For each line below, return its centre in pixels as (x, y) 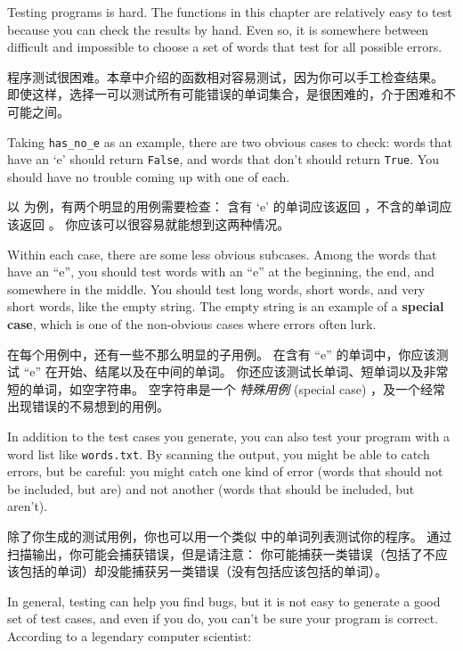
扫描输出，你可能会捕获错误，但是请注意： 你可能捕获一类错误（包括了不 (221, 553)
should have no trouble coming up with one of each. (149, 176)
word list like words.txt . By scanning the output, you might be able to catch (219, 453)
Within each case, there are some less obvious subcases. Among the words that (222, 254)
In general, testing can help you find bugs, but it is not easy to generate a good (224, 601)
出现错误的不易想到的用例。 (88, 406)
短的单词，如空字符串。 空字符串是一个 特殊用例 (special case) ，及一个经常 (227, 388)
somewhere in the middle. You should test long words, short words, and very (216, 288)
